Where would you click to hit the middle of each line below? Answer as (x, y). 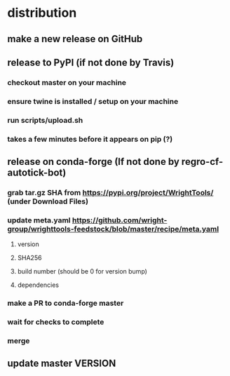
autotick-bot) (37, 173)
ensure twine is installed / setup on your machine (93, 101)
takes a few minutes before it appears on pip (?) (90, 139)
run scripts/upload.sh (45, 120)
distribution (42, 13)
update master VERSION (62, 364)
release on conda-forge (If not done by (94, 162)
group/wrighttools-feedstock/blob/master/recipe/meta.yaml (113, 229)
